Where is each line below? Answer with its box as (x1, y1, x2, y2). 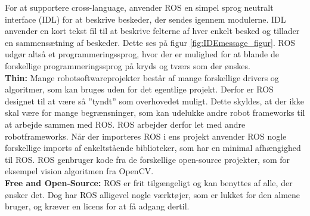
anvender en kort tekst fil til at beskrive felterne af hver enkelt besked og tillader (5, 24, 300, 37)
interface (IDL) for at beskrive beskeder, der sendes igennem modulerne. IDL (5, 13, 286, 25)
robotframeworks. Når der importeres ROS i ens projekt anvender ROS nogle (5, 129, 287, 142)
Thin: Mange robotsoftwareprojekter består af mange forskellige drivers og (5, 71, 279, 84)
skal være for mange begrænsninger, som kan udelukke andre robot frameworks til (5, 106, 305, 119)
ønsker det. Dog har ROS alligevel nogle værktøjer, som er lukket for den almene (5, 188, 300, 200)
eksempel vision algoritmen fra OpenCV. (5, 165, 154, 177)
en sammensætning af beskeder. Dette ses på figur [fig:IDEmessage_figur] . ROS (5, 36, 296, 48)
